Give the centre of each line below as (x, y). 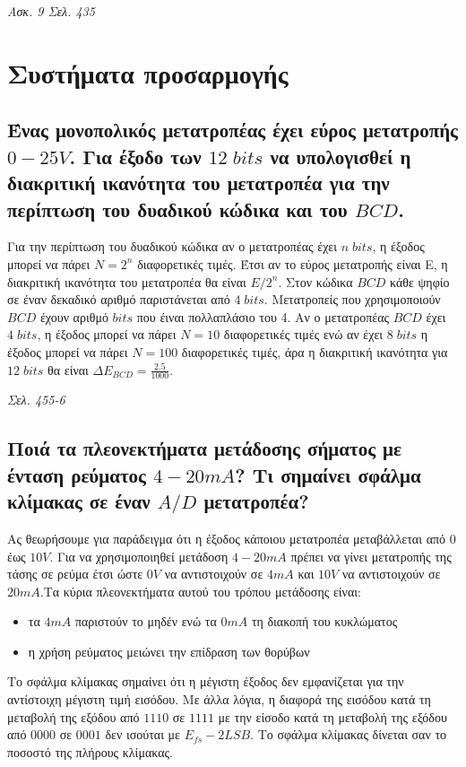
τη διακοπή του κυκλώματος (324, 621)
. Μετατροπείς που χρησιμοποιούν (352, 299)
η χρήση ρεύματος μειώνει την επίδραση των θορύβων (169, 651)
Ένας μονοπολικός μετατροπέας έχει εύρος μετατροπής (233, 130)
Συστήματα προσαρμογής (148, 72)
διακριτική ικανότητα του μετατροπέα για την (198, 183)
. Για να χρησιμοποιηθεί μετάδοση (139, 556)
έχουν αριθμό (74, 316)
